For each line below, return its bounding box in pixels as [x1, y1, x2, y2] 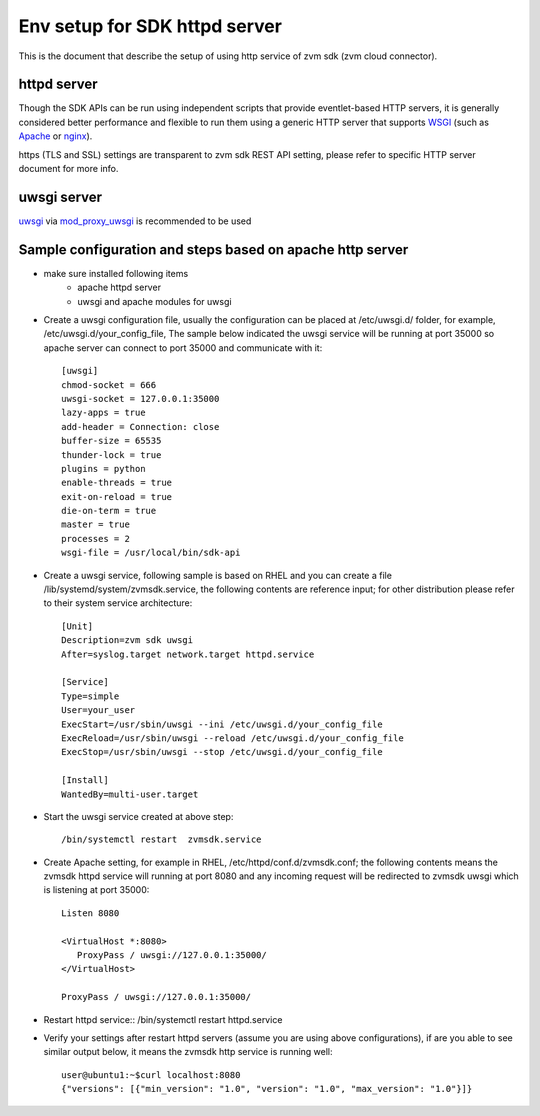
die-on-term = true [61, 505, 157, 517]
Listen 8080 [61, 907, 120, 919]
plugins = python [61, 463, 146, 474]
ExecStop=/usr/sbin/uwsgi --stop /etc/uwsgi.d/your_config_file [61, 746, 384, 758]
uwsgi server [18, 188, 103, 205]
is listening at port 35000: [43, 884, 150, 896]
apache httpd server [77, 281, 162, 294]
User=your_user [61, 705, 136, 716]
